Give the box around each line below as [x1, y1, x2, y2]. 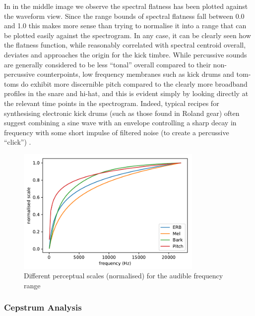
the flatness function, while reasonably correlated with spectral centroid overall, [4, 40, 246, 50]
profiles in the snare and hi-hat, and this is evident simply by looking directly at [4, 88, 249, 99]
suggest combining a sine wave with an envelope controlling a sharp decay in [4, 117, 237, 128]
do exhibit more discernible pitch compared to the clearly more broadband [21, 78, 248, 89]
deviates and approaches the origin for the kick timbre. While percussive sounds [4, 49, 247, 59]
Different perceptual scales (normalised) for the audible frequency [24, 270, 223, 281]
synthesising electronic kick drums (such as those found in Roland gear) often [4, 107, 240, 118]
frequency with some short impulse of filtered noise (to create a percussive [4, 127, 229, 137]
